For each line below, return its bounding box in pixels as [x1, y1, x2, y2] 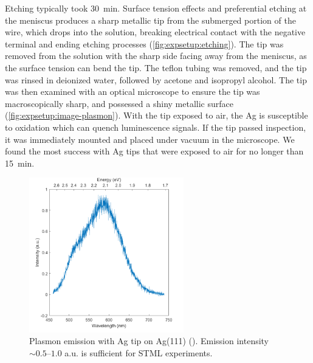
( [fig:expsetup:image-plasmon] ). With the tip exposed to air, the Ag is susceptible [5, 109, 308, 122]
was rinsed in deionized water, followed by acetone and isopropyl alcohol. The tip [5, 73, 307, 86]
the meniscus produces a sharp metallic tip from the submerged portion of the [5, 13, 296, 26]
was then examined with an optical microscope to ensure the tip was [5, 85, 260, 98]
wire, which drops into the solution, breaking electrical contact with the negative [5, 26, 306, 38]
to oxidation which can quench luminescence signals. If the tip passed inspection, [5, 120, 306, 133]
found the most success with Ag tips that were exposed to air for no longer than [5, 145, 304, 157]
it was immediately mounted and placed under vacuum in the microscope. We [5, 133, 295, 145]
